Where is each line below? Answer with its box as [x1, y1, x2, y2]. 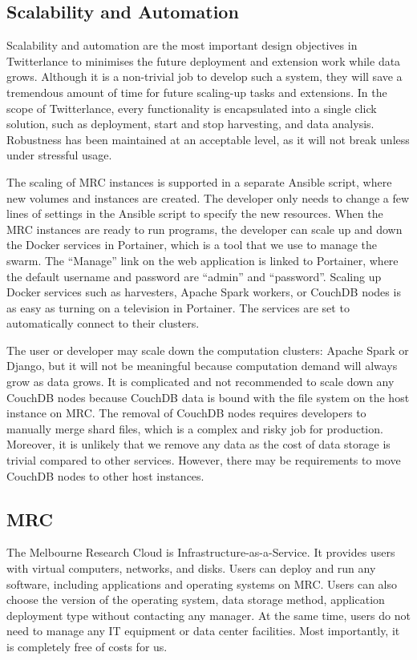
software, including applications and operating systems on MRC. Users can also [6, 575, 398, 592]
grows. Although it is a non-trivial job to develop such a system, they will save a [6, 68, 403, 85]
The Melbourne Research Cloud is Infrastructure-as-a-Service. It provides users [6, 544, 395, 561]
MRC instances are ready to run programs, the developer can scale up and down [6, 220, 403, 237]
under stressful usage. [6, 147, 112, 163]
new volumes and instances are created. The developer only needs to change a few [6, 189, 410, 206]
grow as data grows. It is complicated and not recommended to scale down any [6, 373, 395, 390]
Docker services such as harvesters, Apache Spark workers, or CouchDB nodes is [6, 284, 401, 300]
